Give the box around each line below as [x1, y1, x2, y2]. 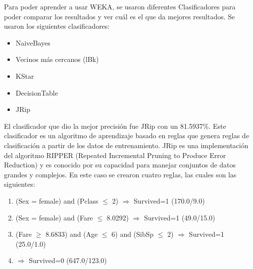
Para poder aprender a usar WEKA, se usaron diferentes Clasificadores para [4, 1, 236, 11]
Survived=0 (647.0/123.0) [29, 255, 107, 266]
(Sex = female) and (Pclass [15, 195, 99, 206]
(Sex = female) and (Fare [15, 212, 93, 222]
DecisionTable [15, 87, 58, 98]
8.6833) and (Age [45, 229, 98, 239]
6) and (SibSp [111, 229, 154, 239]
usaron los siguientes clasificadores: [4, 21, 110, 31]
